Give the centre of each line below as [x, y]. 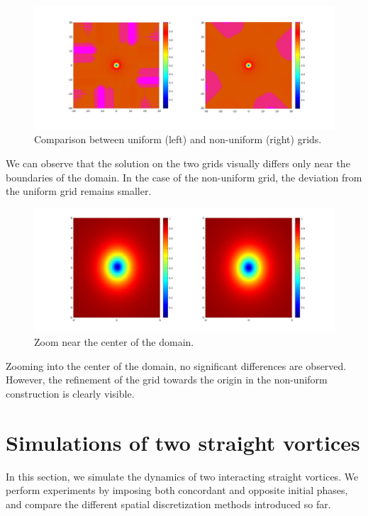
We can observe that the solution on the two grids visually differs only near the [178, 163]
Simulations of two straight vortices [183, 442]
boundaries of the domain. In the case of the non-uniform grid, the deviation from [184, 177]
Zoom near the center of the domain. [114, 342]
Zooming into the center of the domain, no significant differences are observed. [176, 365]
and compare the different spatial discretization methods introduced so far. [168, 504]
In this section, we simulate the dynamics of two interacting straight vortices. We [182, 476]
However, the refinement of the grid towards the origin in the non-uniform [167, 380]
